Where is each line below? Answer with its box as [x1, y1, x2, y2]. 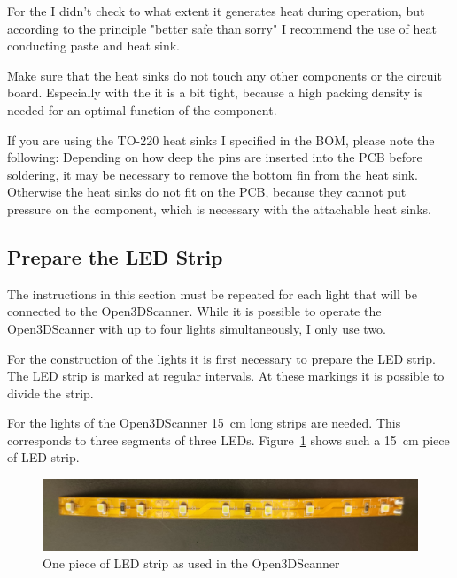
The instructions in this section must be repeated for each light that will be [7, 284, 417, 303]
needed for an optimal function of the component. [7, 100, 277, 119]
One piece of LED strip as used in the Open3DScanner [43, 553, 340, 572]
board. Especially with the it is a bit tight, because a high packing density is [7, 83, 423, 102]
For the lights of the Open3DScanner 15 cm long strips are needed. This [7, 413, 401, 432]
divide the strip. [7, 383, 94, 402]
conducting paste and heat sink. [7, 36, 181, 55]
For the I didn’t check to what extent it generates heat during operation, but [7, 2, 425, 19]
